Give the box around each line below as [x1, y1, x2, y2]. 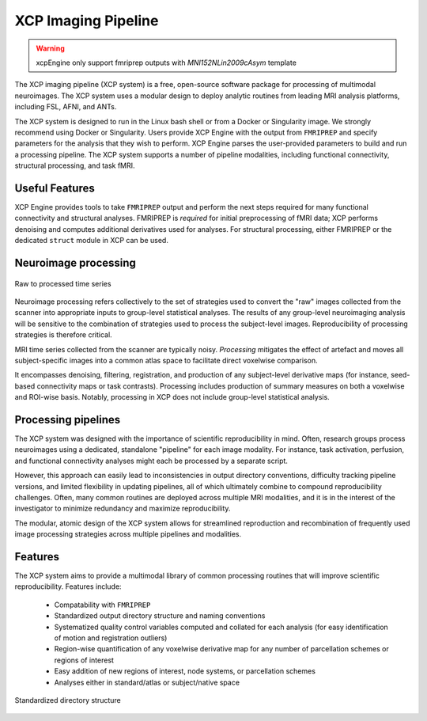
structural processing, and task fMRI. [14, 161, 135, 170]
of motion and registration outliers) [54, 633, 168, 643]
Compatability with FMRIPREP [54, 600, 151, 609]
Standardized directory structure [14, 695, 122, 704]
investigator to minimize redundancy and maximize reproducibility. [14, 503, 231, 514]
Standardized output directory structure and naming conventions [54, 611, 266, 620]
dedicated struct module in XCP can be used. [14, 236, 169, 245]
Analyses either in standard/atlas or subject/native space [54, 677, 240, 687]
